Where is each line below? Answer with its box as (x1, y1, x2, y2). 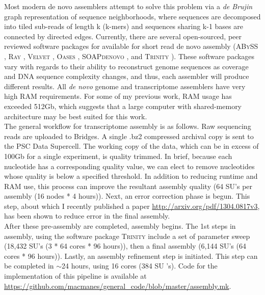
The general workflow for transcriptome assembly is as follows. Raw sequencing (4, 121, 251, 131)
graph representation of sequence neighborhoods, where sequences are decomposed (4, 11, 261, 21)
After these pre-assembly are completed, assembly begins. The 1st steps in (4, 221, 236, 231)
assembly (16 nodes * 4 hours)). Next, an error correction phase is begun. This (4, 191, 250, 201)
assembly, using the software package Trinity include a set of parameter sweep (4, 230, 250, 241)
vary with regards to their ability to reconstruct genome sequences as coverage (4, 61, 249, 71)
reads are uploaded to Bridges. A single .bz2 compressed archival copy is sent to (4, 130, 254, 141)
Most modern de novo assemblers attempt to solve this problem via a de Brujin (4, 1, 253, 11)
